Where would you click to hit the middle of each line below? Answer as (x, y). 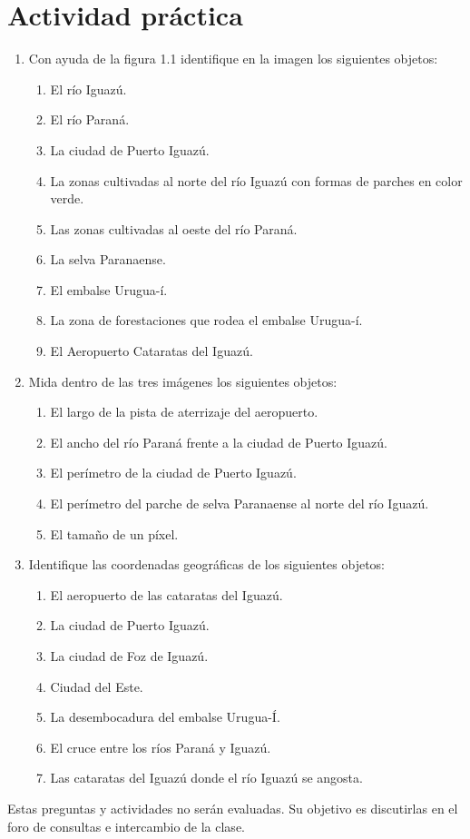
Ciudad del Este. (97, 686)
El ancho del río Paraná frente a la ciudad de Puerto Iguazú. (219, 442)
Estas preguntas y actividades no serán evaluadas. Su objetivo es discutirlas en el (233, 808)
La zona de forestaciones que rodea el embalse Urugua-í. (206, 320)
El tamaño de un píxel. (114, 533)
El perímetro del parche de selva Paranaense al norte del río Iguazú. (240, 503)
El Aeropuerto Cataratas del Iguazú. (152, 351)
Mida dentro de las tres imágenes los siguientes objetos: (183, 381)
